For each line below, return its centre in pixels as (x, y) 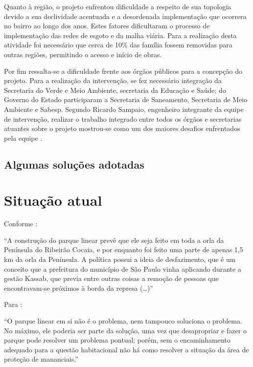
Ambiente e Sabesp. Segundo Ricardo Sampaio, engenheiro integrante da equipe (124, 109)
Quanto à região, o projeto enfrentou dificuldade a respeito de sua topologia (118, 6)
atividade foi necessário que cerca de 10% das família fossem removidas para (118, 45)
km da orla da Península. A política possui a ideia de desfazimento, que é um (120, 259)
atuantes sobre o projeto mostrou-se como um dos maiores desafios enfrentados (122, 128)
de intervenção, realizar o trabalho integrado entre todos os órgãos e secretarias (123, 119)
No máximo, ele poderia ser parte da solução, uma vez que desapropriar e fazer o (125, 330)
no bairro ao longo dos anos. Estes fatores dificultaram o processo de (107, 26)
